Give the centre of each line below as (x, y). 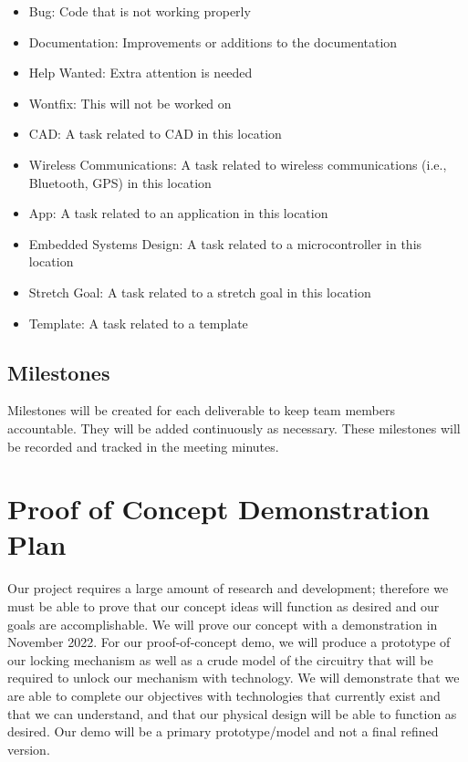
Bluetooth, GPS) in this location (120, 182)
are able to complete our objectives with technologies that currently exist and (224, 695)
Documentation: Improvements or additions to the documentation (213, 42)
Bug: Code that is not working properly (140, 11)
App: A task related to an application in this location (178, 213)
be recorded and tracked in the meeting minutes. (143, 446)
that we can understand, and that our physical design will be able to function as (232, 713)
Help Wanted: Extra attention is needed (140, 73)
